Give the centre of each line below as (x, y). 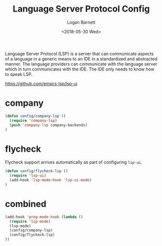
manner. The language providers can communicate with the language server (81, 64)
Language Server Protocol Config (81, 9)
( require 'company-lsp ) (33, 120)
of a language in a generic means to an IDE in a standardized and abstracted (81, 58)
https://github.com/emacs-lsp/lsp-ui (41, 84)
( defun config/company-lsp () (36, 116)
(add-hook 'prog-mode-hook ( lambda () (44, 217)
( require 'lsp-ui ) (28, 176)
